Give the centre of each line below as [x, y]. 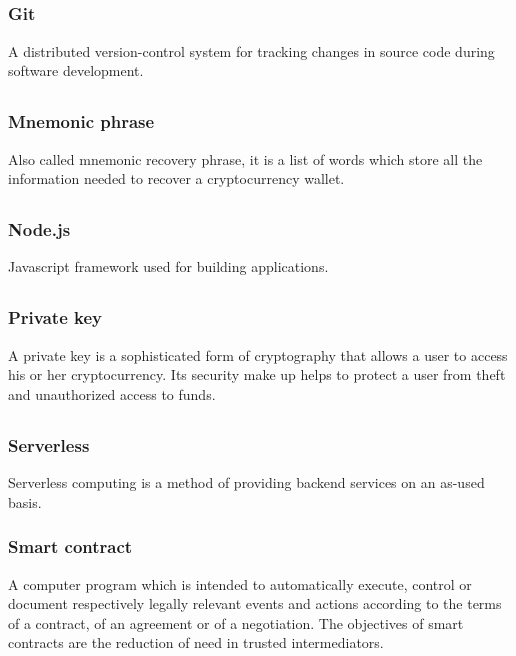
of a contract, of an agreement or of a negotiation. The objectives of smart [236, 622]
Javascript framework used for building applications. [168, 266]
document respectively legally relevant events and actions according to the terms [255, 603]
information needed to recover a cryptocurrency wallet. [176, 178]
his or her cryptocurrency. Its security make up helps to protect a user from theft [257, 374]
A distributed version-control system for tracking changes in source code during [251, 50]
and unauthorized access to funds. [112, 393]
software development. [76, 70]
